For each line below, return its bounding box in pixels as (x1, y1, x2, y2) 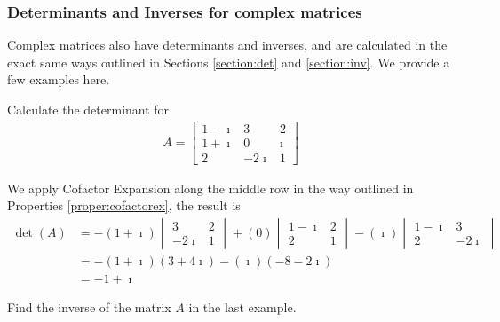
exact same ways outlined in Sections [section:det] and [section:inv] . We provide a (7, 52, 450, 71)
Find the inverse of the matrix (7, 298, 171, 316)
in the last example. (188, 298, 297, 316)
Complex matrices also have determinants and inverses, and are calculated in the (7, 35, 448, 54)
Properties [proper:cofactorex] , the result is (7, 196, 241, 215)
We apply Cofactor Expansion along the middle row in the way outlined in (7, 178, 414, 197)
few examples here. (7, 70, 110, 89)
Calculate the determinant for (7, 100, 170, 118)
